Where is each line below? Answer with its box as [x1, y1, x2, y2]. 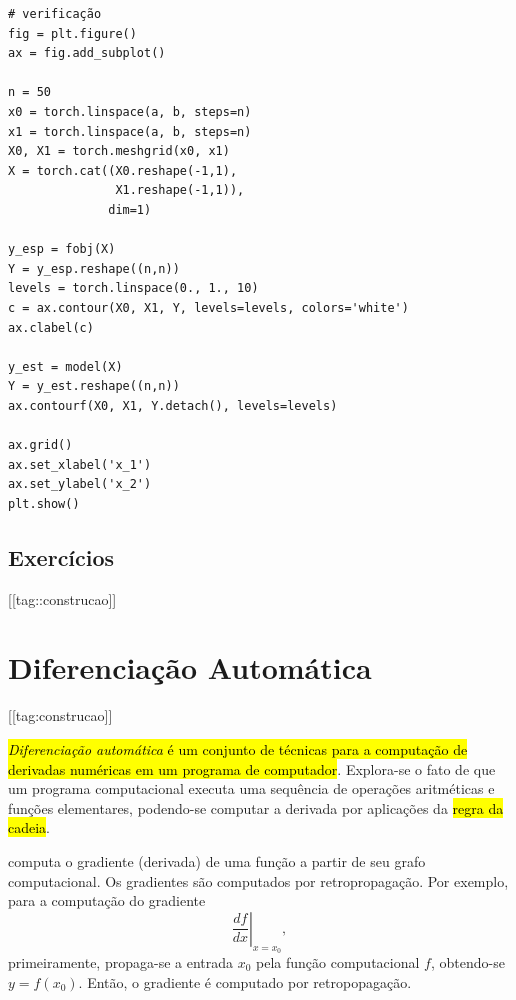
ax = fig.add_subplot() [8, 46, 166, 61]
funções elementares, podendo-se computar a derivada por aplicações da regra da [8, 797, 504, 818]
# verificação [8, 7, 102, 21]
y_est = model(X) [8, 359, 123, 374]
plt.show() [8, 496, 80, 511]
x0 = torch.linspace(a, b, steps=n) [8, 104, 252, 119]
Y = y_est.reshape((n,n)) [8, 379, 180, 394]
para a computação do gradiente [8, 890, 206, 911]
